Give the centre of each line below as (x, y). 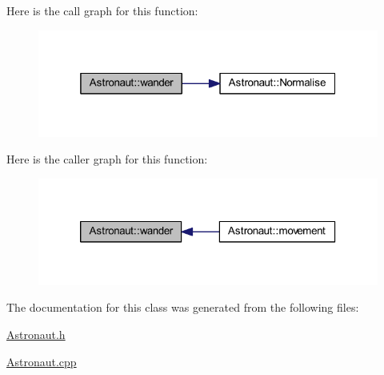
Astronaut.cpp (42, 361)
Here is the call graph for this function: (102, 10)
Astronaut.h (36, 335)
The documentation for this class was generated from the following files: (183, 307)
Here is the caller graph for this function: (107, 159)
